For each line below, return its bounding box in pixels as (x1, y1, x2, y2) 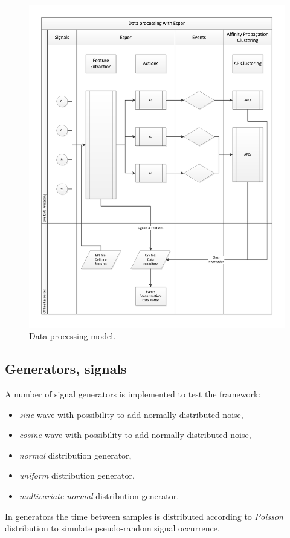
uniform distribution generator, (19, 469, 135, 482)
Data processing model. (29, 330, 116, 342)
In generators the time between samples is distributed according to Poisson (5, 510, 283, 522)
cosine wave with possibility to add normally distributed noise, (19, 428, 251, 441)
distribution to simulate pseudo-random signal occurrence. (5, 522, 220, 534)
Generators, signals (5, 359, 127, 378)
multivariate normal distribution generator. (19, 490, 179, 502)
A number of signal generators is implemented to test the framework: (5, 388, 261, 400)
